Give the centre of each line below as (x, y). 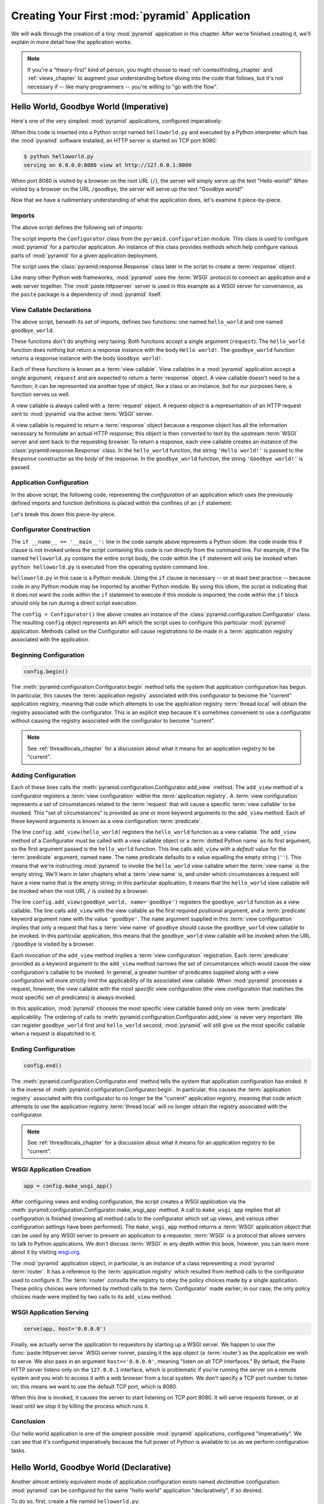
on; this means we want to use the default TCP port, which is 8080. (94, 1386)
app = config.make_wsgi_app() (68, 1186)
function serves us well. (40, 395)
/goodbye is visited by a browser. (53, 944)
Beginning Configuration (48, 655)
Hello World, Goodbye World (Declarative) (91, 1468)
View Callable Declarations (51, 310)
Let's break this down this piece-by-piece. (64, 514)
